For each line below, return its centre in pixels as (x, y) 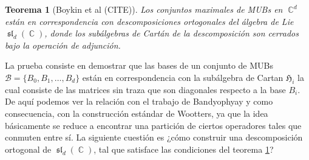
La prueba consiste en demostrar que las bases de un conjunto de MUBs (139, 65)
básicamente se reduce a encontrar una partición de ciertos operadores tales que (153, 125)
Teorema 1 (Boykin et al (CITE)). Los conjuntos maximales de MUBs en (144, 9)
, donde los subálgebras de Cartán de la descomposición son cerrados (171, 33)
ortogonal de (28, 149)
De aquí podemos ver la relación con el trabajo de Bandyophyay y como (139, 101)
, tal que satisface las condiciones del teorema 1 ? (184, 149)
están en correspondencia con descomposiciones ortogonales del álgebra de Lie (149, 21)
